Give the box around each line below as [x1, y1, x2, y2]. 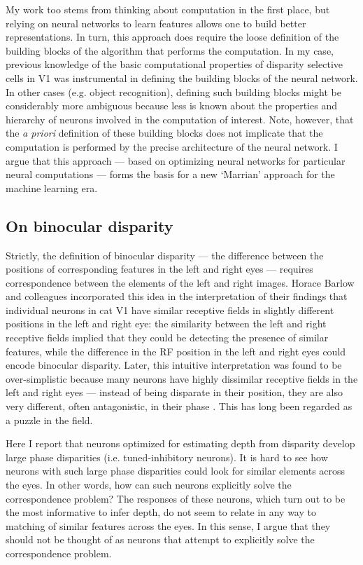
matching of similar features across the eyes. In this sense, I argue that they [6, 518, 331, 533]
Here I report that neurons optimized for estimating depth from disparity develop [6, 436, 355, 451]
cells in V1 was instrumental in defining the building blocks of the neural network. [6, 70, 358, 85]
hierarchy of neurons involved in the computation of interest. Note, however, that [6, 111, 354, 126]
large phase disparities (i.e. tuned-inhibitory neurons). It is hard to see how [6, 449, 328, 464]
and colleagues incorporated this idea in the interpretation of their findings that [6, 289, 348, 304]
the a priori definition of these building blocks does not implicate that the [6, 125, 323, 140]
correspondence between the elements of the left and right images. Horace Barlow [6, 275, 355, 290]
